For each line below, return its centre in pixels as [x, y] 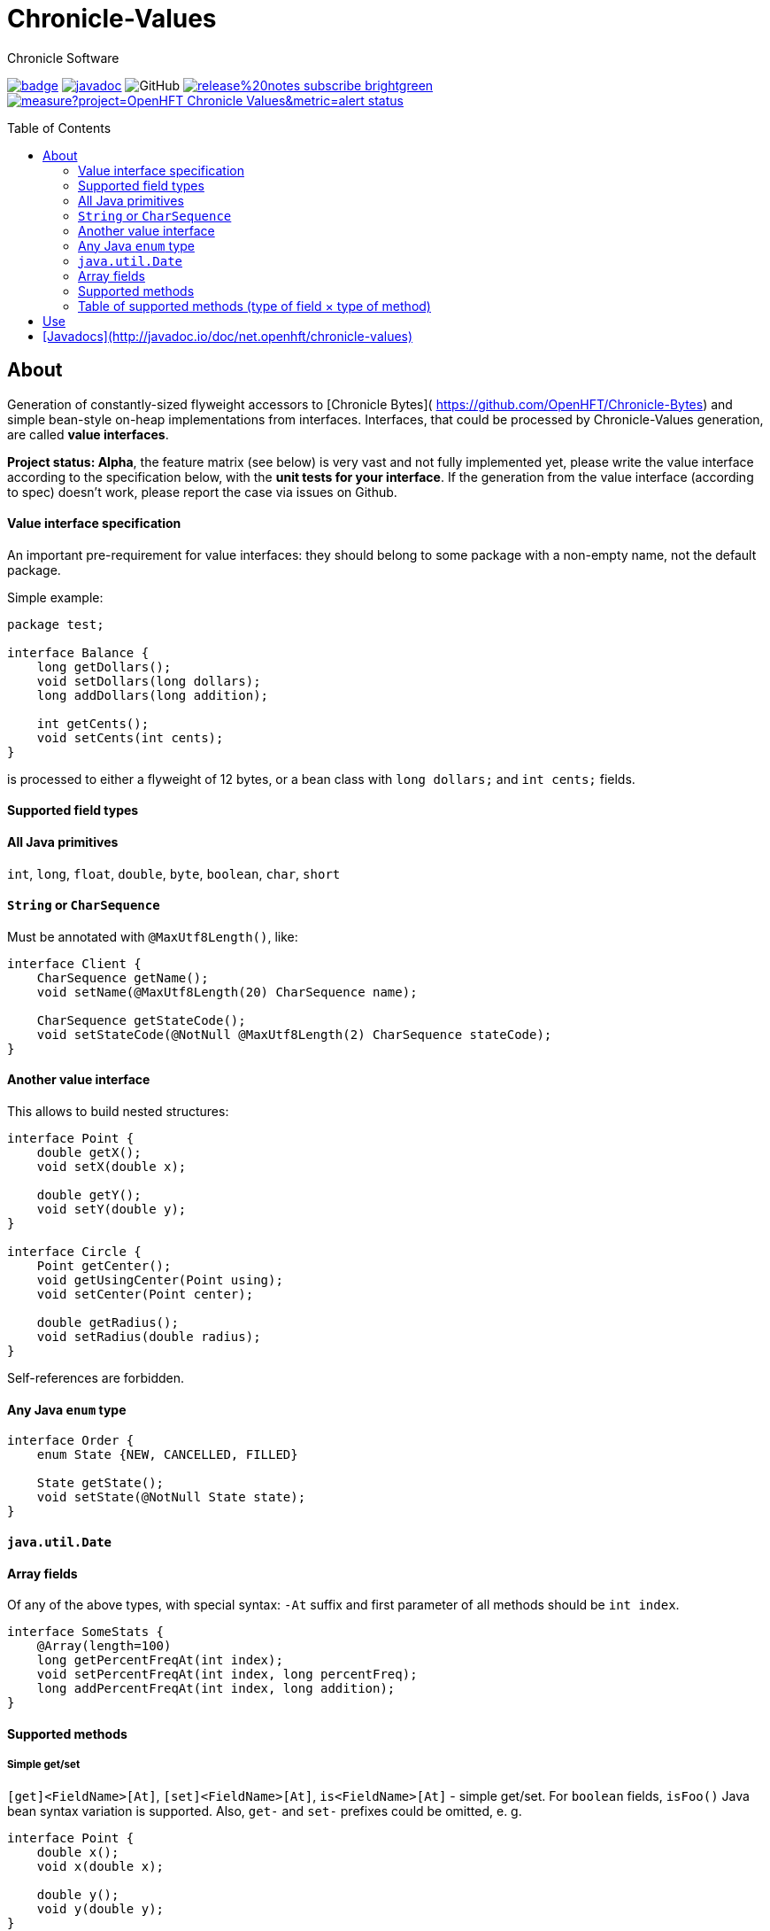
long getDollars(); [104, 667]
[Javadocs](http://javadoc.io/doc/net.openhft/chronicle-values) [228, 336]
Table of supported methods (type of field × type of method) [254, 306]
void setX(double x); [112, 1167]
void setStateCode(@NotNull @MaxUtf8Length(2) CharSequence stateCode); [294, 1034]
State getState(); [100, 1483]
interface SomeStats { [86, 1632]
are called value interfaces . [88, 434]
